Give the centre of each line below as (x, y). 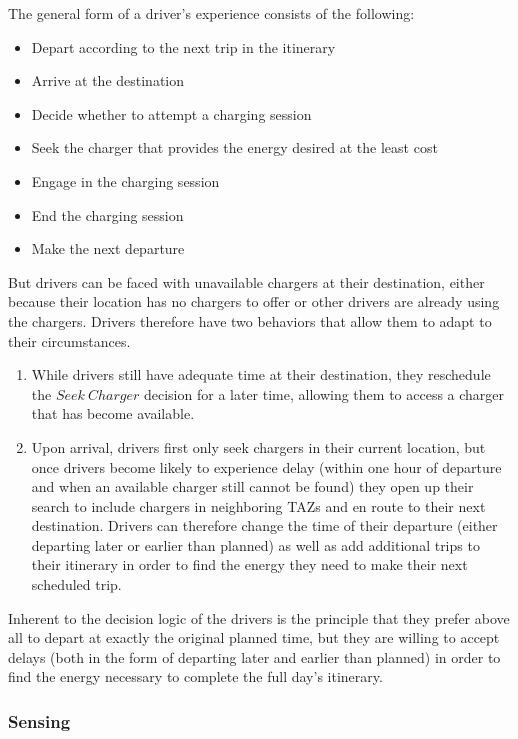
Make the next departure (108, 248)
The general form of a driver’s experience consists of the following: (211, 13)
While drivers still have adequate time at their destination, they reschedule (261, 374)
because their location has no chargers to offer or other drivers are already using (254, 301)
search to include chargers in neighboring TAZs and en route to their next (258, 505)
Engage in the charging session (125, 180)
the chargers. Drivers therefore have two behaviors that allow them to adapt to (250, 320)
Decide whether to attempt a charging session (171, 113)
